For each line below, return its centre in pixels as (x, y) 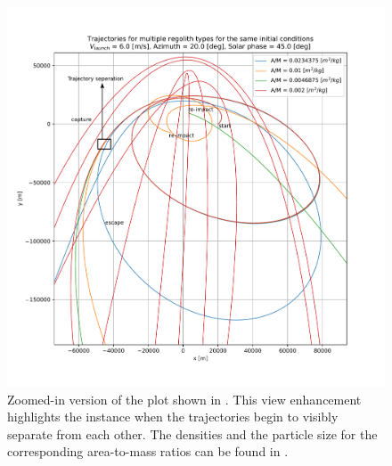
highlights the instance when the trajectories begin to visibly (173, 417)
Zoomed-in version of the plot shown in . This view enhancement (184, 399)
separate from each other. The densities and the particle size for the (192, 433)
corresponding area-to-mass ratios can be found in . (148, 451)
